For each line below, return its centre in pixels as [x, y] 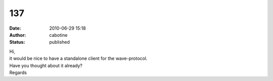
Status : [17, 42]
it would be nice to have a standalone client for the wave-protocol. [78, 58]
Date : [15, 28]
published [60, 42]
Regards [18, 72]
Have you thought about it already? [46, 65]
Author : [18, 35]
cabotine [58, 35]
